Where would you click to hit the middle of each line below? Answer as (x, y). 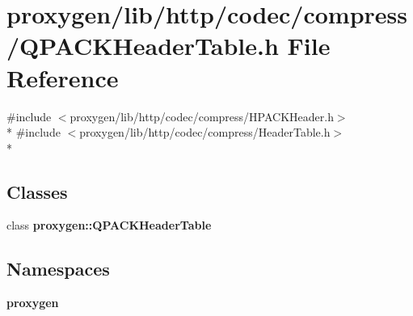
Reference (63, 77)
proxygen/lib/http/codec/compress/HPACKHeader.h (202, 116)
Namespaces (58, 269)
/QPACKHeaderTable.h (143, 46)
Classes (37, 191)
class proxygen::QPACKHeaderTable (109, 225)
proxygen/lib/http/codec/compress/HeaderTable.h (205, 132)
